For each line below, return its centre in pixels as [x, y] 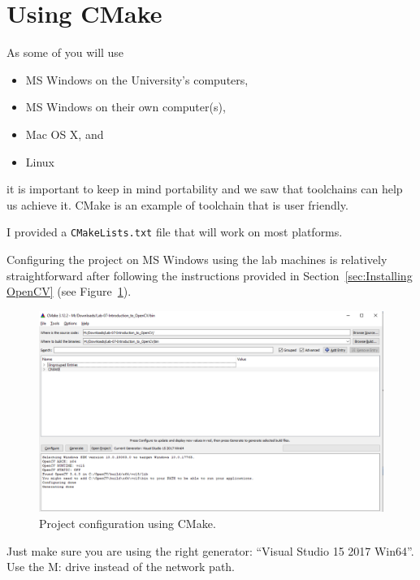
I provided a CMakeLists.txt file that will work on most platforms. [175, 232]
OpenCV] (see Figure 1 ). [69, 291]
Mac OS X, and [65, 134]
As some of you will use [65, 52]
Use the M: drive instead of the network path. [121, 567]
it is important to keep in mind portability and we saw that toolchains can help [205, 189]
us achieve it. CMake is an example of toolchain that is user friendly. [178, 204]
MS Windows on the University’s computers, [137, 79]
